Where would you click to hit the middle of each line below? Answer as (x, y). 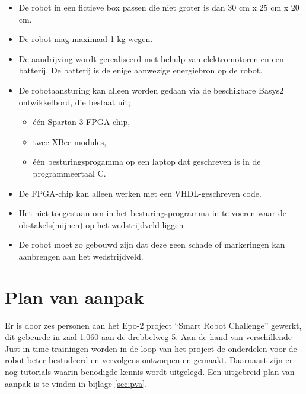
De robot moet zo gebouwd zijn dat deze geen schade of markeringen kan (152, 244)
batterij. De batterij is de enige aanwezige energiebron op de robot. (141, 70)
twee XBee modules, (70, 141)
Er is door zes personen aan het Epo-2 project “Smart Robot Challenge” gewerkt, (153, 325)
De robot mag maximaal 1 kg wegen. (86, 39)
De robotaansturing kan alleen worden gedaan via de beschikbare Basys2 (151, 90)
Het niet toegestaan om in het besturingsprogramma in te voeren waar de (152, 213)
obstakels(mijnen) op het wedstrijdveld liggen (101, 224)
